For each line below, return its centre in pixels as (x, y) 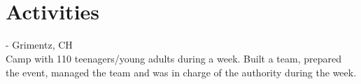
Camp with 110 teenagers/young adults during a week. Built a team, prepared (174, 58)
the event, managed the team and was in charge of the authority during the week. (181, 72)
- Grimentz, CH (39, 45)
